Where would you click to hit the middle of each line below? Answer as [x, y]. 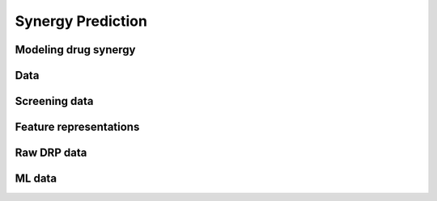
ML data [36, 179]
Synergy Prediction [81, 21]
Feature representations [77, 127]
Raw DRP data [51, 153]
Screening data [54, 101]
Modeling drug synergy [75, 50]
